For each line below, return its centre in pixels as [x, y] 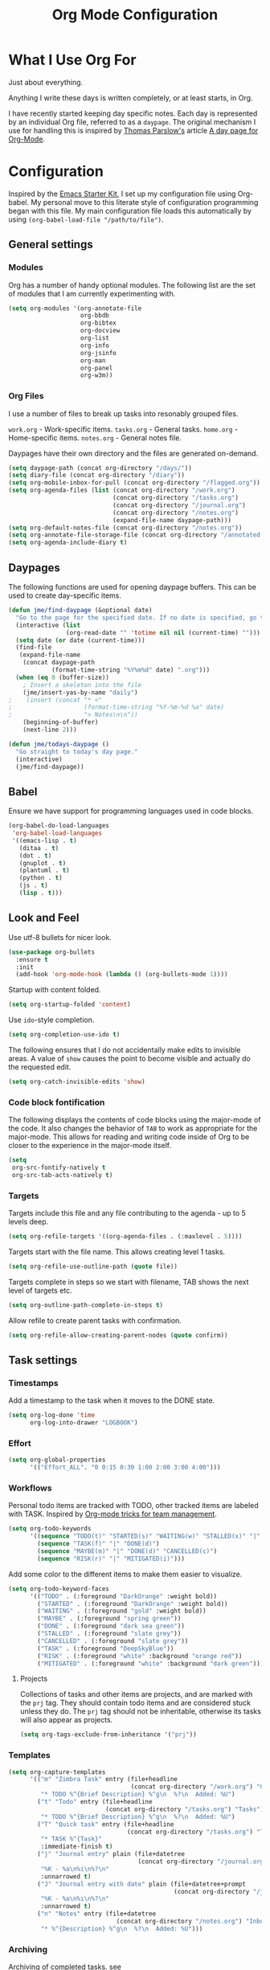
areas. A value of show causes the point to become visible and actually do [130, 1059]
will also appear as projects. [66, 1720]
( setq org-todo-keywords [50, 1529]
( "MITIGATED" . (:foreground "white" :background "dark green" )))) [152, 1663]
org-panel [96, 368]
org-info [95, 345]
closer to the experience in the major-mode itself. [90, 1146]
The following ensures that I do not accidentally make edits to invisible [125, 1050]
